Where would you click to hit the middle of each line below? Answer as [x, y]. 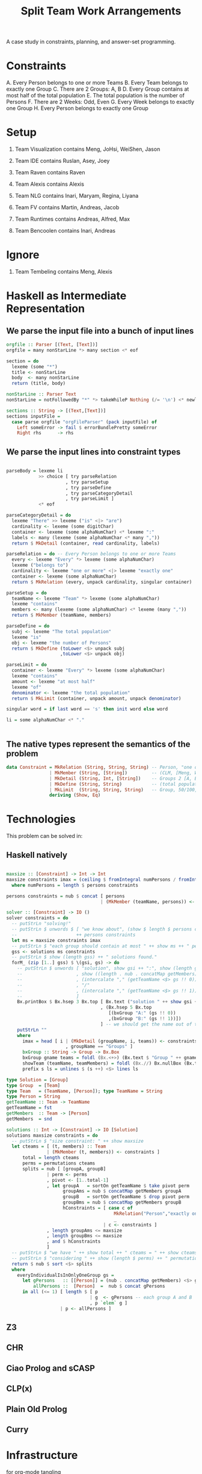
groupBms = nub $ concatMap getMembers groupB [122, 1203]
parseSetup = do [26, 593]
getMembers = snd [29, 1119]
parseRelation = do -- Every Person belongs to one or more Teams [91, 554]
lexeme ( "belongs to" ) [40, 565]
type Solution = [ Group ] [37, 1080]
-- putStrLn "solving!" [41, 924]
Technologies [41, 819]
